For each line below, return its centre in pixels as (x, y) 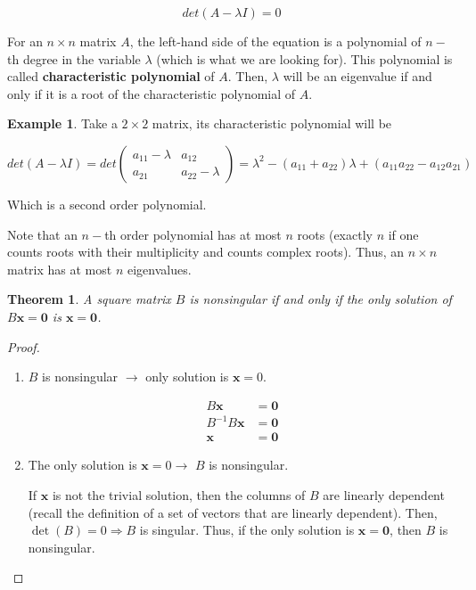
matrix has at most (60, 269)
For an (25, 41)
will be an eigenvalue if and (357, 76)
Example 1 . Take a (62, 123)
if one (403, 234)
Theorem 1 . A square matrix (89, 299)
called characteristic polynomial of (111, 76)
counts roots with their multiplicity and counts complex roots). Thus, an (206, 252)
